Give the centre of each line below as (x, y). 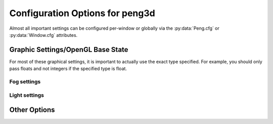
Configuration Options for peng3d (82, 13)
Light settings (27, 95)
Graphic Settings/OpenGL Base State (69, 50)
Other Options (32, 110)
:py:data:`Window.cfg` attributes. (43, 35)
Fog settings (25, 82)
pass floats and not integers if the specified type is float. (68, 69)
